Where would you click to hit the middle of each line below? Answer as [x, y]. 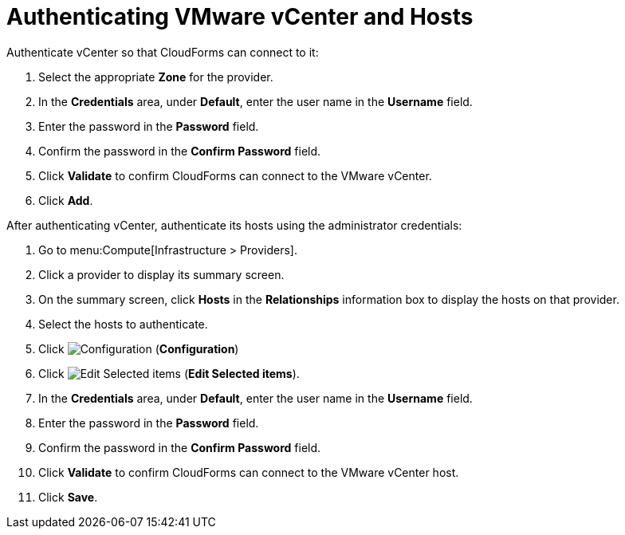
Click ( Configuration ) [139, 348]
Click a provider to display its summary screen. [161, 274]
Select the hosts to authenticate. [123, 324]
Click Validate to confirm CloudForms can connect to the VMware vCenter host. [249, 472]
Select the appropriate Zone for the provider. [156, 77]
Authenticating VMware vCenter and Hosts [240, 17]
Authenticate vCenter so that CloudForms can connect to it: [163, 52]
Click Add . [66, 200]
